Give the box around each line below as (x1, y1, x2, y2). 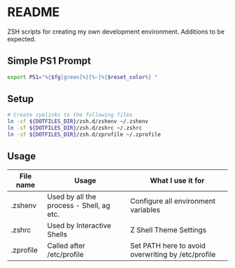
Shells (47, 229, 68, 239)
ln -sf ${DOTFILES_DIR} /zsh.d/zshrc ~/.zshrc (7, 125, 142, 132)
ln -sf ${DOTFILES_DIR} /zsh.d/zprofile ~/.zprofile (7, 131, 161, 139)
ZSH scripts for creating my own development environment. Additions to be (7, 27, 225, 36)
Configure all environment (130, 196, 215, 206)
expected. (7, 34, 36, 43)
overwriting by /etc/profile (130, 249, 216, 259)
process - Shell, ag (47, 200, 111, 210)
